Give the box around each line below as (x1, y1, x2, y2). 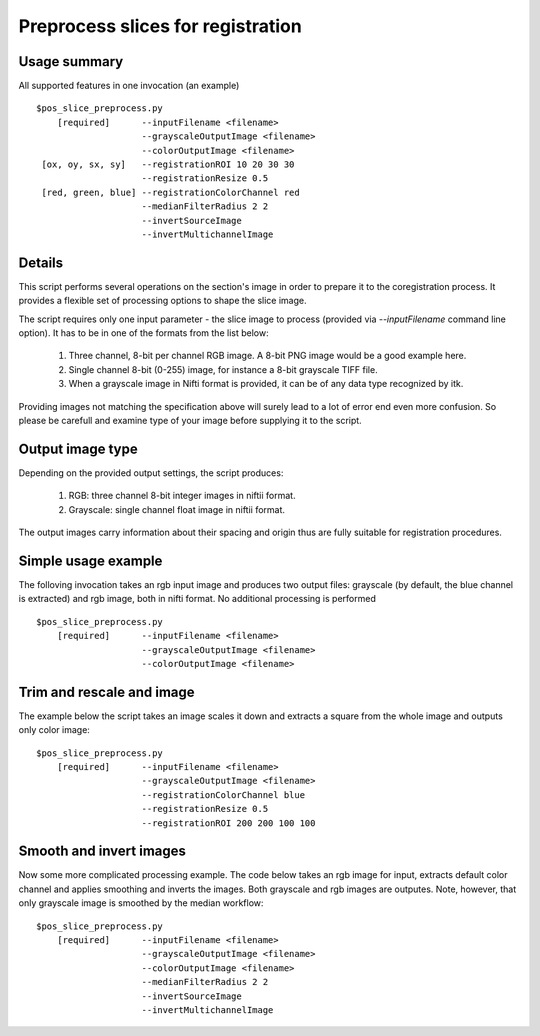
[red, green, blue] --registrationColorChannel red (41, 186, 300, 198)
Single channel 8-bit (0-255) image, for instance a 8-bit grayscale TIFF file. (68, 363, 379, 375)
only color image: (18, 724, 90, 736)
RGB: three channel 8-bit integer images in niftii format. (68, 490, 296, 502)
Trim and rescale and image (18, 683, 195, 700)
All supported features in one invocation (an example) (18, 80, 240, 92)
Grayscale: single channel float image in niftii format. (68, 503, 285, 515)
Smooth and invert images (18, 843, 187, 860)
